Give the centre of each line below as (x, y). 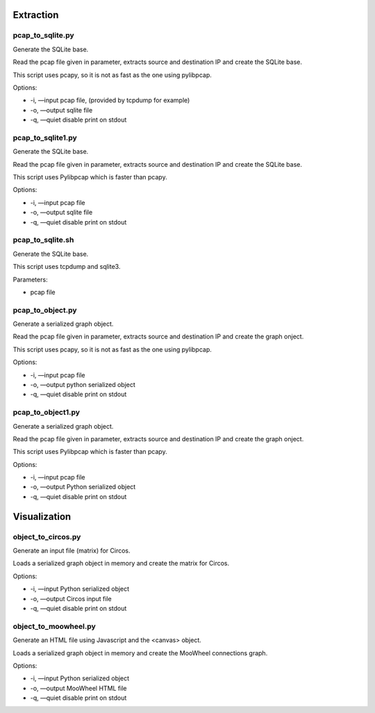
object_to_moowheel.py (55, 626)
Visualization (42, 517)
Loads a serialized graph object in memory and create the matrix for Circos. (121, 564)
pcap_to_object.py (45, 310)
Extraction (36, 15)
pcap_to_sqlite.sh (43, 240)
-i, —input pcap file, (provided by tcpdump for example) (110, 100)
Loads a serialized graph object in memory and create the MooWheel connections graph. (140, 653)
